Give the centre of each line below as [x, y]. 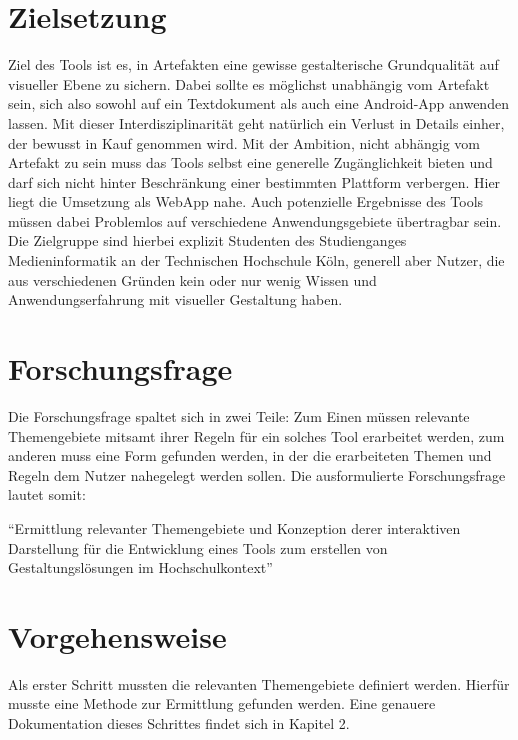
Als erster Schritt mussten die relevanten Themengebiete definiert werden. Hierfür [259, 683]
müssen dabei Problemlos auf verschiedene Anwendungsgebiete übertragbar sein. [255, 220]
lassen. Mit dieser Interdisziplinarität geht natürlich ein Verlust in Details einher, [256, 122]
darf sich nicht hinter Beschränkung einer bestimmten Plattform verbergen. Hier [254, 181]
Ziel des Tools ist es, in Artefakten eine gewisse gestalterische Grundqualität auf [253, 64]
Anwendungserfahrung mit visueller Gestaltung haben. [175, 299]
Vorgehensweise [117, 635]
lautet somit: [47, 494]
